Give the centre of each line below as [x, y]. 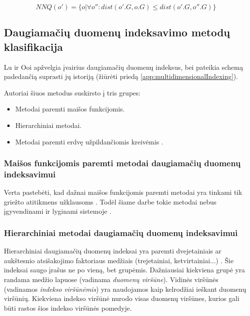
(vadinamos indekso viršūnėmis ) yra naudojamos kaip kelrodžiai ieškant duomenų [125, 289]
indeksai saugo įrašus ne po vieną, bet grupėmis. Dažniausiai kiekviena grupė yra [125, 270]
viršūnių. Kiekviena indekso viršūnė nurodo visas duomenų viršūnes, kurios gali [122, 298]
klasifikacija [33, 46]
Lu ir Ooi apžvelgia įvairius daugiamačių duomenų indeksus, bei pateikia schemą [124, 67]
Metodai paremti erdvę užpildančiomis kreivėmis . [89, 141]
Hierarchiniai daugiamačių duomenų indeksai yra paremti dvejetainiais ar [113, 251]
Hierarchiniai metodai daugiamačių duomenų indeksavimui [121, 233]
